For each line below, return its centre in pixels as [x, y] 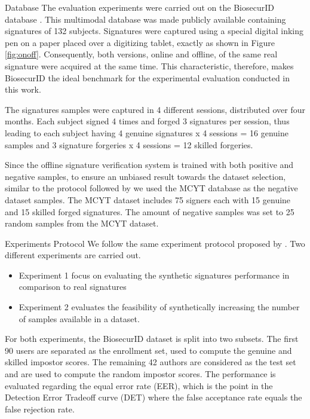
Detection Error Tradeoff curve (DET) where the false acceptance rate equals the [154, 397]
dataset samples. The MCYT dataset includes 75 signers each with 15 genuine [148, 199]
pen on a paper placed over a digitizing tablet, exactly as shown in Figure [140, 42]
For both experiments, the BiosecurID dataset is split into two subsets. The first [152, 339]
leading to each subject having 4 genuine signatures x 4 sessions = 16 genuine [147, 132]
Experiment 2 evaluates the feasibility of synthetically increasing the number [159, 307]
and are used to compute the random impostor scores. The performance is [140, 374]
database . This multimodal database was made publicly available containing [145, 19]
